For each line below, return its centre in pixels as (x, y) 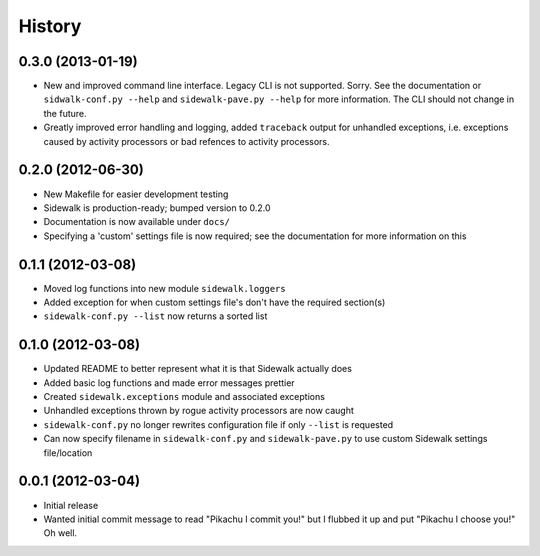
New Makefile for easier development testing (136, 194)
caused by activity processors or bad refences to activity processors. (186, 141)
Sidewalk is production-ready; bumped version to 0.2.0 (157, 207)
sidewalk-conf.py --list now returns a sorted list (155, 316)
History (50, 26)
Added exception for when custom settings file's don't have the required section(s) (214, 302)
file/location (68, 452)
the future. (65, 113)
